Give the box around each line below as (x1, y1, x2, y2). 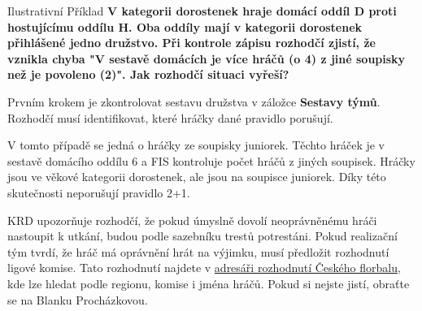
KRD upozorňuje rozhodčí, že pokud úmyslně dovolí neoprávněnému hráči (7, 211, 377, 228)
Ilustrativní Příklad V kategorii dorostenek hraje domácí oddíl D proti (7, 2, 397, 19)
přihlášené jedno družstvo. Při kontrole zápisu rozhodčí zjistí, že (7, 34, 376, 51)
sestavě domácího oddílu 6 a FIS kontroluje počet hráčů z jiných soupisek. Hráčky (7, 152, 415, 169)
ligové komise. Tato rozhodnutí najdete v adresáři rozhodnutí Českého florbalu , (7, 259, 401, 276)
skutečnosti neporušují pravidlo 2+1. (7, 184, 190, 201)
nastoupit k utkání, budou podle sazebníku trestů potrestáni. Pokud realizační (7, 227, 398, 244)
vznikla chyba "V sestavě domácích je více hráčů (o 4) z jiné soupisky (7, 50, 406, 67)
